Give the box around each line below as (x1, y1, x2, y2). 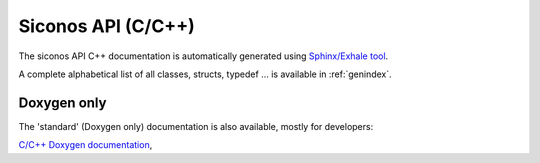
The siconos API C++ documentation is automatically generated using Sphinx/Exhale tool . (18, 50, 389, 62)
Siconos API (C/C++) (18, 15, 195, 37)
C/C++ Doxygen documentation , (18, 139, 153, 151)
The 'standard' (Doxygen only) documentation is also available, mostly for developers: (18, 120, 374, 132)
